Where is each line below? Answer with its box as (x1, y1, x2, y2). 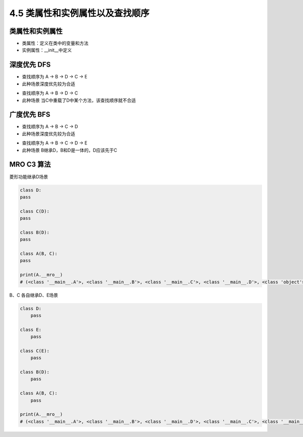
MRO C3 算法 (9, 160, 51, 169)
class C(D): (20, 208, 50, 214)
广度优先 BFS (9, 110, 50, 119)
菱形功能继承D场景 (9, 173, 48, 179)
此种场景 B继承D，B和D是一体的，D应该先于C (22, 147, 117, 153)
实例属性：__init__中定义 (22, 47, 72, 53)
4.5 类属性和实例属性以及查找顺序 (9, 8, 150, 19)
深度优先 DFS (9, 61, 51, 69)
